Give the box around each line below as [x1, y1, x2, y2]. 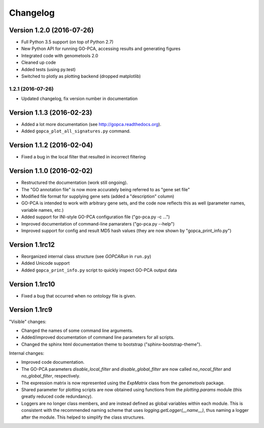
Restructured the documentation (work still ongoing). [21, 179, 128, 186]
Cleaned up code [21, 59, 56, 66]
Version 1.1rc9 [9, 305, 53, 314]
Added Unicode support [21, 260, 70, 266]
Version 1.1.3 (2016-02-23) [9, 108, 92, 117]
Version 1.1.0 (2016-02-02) [9, 167, 93, 175]
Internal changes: [9, 351, 44, 356]
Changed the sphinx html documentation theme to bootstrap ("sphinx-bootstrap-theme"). [21, 341, 202, 347]
